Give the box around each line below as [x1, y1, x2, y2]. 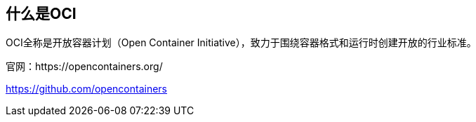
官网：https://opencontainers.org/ [6, 60, 163, 73]
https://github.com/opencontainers [6, 83, 168, 95]
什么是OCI [6, 5, 77, 22]
